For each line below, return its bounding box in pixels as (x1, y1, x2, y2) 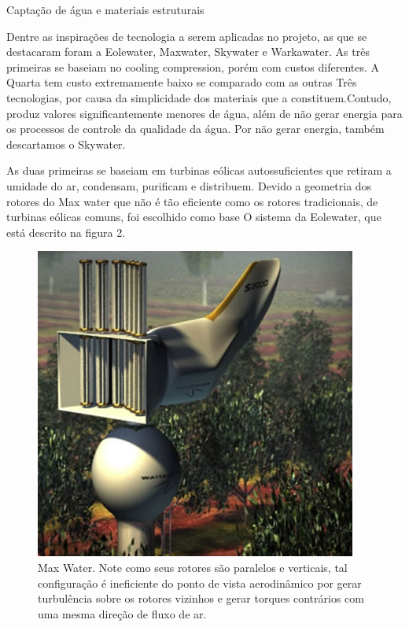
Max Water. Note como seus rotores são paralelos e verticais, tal (38, 559, 348, 575)
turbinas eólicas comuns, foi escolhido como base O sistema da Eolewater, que (6, 208, 381, 225)
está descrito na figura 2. (6, 223, 126, 240)
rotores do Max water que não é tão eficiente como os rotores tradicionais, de (6, 193, 378, 209)
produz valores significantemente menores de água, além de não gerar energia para (6, 105, 403, 121)
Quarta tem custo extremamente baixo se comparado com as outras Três (6, 74, 357, 90)
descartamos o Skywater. (6, 135, 126, 152)
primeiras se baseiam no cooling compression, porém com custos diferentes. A (6, 58, 380, 75)
